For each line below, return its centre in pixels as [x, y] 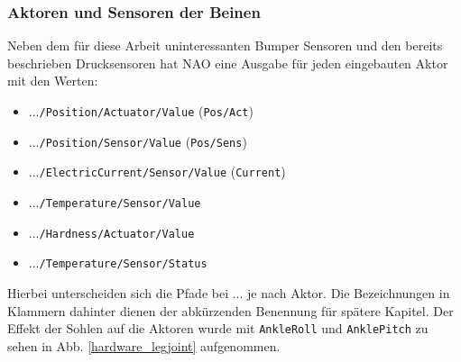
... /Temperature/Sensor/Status [118, 262]
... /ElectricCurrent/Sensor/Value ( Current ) [157, 172]
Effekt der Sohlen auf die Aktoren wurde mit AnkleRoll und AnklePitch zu [218, 328]
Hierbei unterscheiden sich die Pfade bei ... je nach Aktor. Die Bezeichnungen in [229, 292]
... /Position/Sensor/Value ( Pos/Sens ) [138, 141]
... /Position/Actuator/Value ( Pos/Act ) [141, 111]
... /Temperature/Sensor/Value [115, 201]
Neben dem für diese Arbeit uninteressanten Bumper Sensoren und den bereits [225, 45]
